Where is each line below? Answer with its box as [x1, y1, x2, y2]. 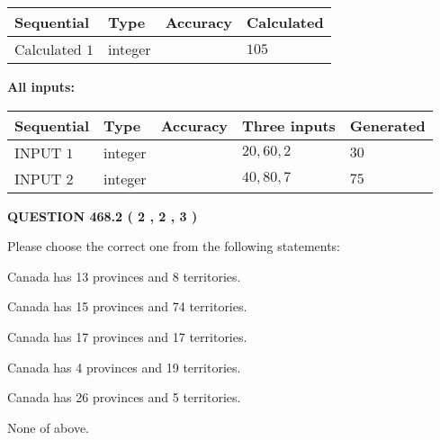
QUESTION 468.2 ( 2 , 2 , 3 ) [7, 206, 198, 225]
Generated [349, 114, 426, 136]
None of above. [7, 418, 89, 436]
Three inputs [242, 114, 336, 136]
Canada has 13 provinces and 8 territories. [7, 266, 241, 285]
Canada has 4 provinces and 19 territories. [7, 357, 241, 376]
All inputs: [7, 77, 75, 95]
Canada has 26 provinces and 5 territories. [7, 388, 241, 407]
